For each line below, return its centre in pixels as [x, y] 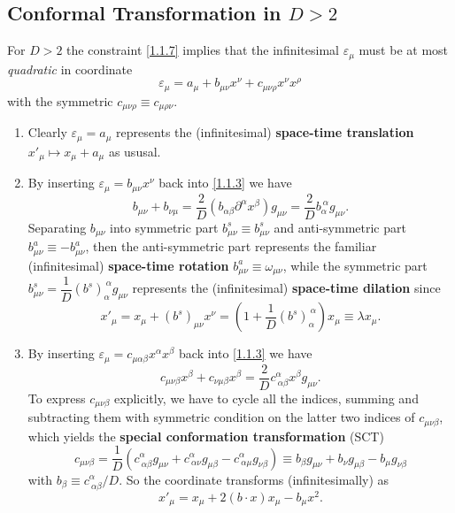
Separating [57, 227]
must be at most [404, 50]
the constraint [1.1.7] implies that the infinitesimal [203, 50]
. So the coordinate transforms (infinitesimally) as [254, 479]
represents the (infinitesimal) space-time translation [265, 132]
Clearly [47, 132]
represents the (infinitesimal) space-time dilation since [286, 288]
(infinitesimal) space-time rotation [128, 265]
